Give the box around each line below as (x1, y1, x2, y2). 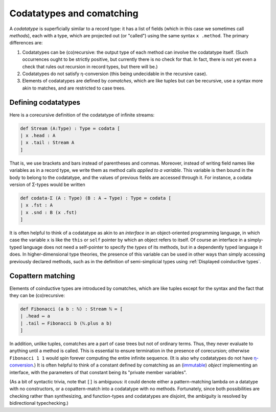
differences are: (9, 40, 43, 46)
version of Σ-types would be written (9, 181, 85, 188)
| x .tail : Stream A (20, 140, 75, 146)
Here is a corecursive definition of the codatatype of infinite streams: (9, 111, 155, 118)
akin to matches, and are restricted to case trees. (22, 85, 126, 91)
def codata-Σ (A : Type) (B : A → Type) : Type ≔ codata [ (20, 195, 171, 201)
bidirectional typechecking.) (9, 400, 68, 406)
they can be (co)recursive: (9, 292, 65, 299)
